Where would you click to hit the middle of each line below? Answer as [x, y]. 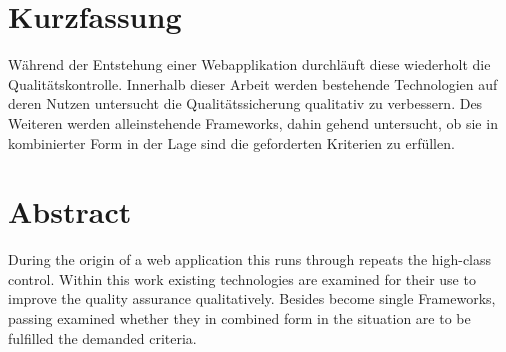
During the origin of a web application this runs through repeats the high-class [250, 259]
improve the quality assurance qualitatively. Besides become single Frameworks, [252, 298]
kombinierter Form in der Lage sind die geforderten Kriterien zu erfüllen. [231, 142]
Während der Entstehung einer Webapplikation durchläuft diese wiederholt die [249, 64]
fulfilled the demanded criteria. [102, 337]
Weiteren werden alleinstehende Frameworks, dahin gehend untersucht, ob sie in [253, 122]
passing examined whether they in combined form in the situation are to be [239, 318]
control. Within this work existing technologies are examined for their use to [242, 278]
